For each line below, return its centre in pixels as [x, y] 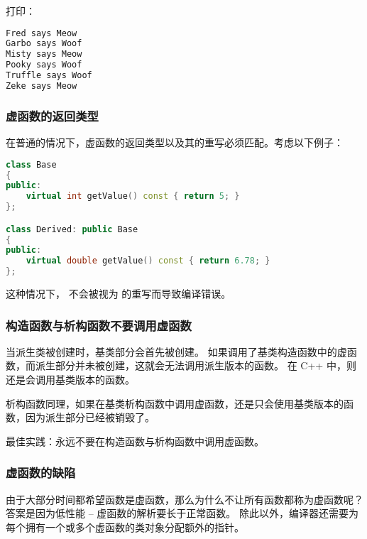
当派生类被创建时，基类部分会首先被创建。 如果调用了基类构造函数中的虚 [176, 351]
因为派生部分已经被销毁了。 [90, 417]
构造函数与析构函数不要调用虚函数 [99, 325]
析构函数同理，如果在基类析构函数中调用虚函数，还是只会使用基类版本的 [175, 403]
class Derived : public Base [72, 229]
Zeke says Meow [42, 86]
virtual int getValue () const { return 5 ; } [133, 196]
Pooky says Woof [44, 65]
